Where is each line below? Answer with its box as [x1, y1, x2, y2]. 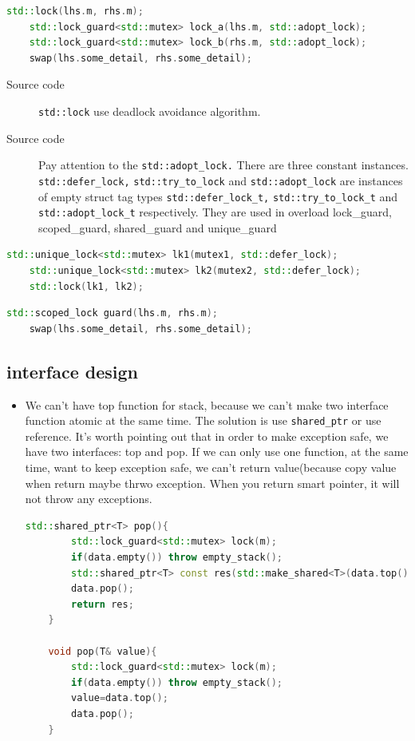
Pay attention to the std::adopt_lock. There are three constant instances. [38, 157, 409, 173]
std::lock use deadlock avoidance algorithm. [38, 102, 261, 119]
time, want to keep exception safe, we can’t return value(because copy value [25, 459, 397, 476]
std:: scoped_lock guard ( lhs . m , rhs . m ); [6, 307, 218, 319]
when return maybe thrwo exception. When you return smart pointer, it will [25, 474, 400, 491]
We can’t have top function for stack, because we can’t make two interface [25, 396, 389, 413]
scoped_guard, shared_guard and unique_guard [38, 219, 277, 236]
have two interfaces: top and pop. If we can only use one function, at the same [25, 443, 409, 460]
